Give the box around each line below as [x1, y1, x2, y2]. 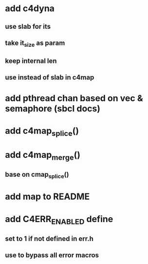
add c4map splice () [5, 125, 79, 138]
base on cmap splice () [5, 170, 69, 180]
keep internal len [5, 57, 57, 65]
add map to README [5, 191, 90, 202]
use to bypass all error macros [5, 251, 99, 260]
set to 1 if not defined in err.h [5, 234, 93, 243]
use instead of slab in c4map [5, 73, 94, 81]
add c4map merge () [5, 150, 80, 162]
